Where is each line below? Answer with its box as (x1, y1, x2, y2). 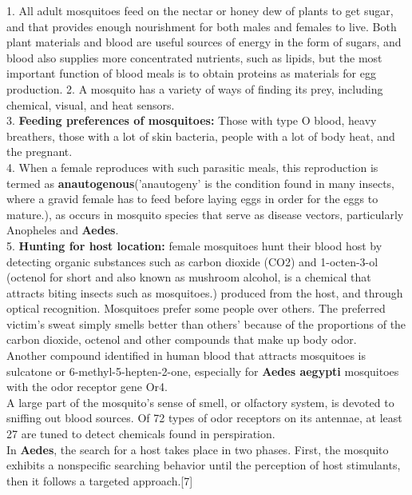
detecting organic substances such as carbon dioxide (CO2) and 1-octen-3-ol (6, 253, 378, 269)
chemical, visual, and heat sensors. (6, 96, 175, 113)
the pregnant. (6, 143, 73, 160)
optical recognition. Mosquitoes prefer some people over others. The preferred (6, 300, 386, 317)
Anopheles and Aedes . (6, 222, 119, 238)
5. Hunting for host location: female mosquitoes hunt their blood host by (6, 237, 382, 253)
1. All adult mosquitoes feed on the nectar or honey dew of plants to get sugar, (6, 2, 394, 18)
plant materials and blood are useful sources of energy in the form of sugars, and (6, 34, 402, 50)
